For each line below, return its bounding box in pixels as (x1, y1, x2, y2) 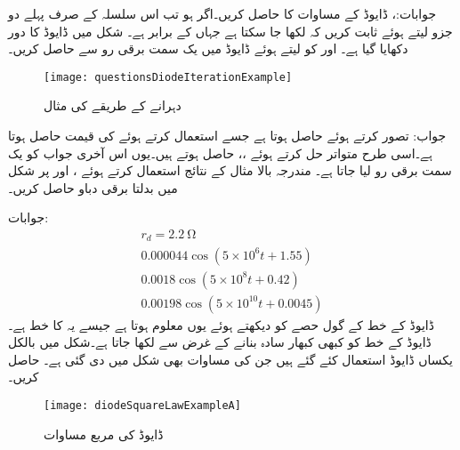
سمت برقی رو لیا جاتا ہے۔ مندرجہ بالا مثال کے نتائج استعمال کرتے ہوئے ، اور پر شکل (8, 161, 452, 180)
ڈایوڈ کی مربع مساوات (44, 424, 164, 443)
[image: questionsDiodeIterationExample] (44, 70, 293, 84)
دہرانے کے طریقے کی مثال (44, 96, 182, 115)
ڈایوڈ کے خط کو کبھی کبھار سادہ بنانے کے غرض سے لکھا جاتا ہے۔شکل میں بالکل (8, 333, 432, 351)
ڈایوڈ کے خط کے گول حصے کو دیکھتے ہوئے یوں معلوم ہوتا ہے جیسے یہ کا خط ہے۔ (8, 315, 434, 333)
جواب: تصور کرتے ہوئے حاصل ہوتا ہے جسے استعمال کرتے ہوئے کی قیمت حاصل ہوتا (8, 126, 447, 145)
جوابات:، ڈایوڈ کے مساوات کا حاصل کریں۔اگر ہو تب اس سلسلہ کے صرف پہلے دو (8, 4, 437, 22)
